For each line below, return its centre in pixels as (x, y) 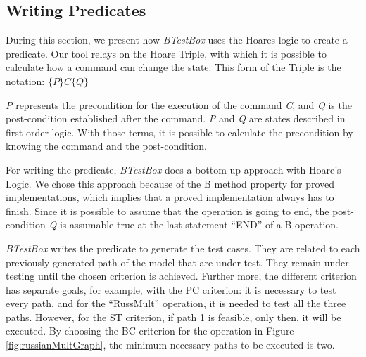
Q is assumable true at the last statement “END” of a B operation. (194, 225)
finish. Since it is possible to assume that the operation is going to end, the (168, 210)
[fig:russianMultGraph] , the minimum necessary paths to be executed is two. (170, 345)
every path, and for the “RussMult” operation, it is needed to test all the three (176, 303)
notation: (25, 80)
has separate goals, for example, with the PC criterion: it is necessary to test (171, 289)
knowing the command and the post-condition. (106, 146)
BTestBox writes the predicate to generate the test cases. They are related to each (183, 248)
